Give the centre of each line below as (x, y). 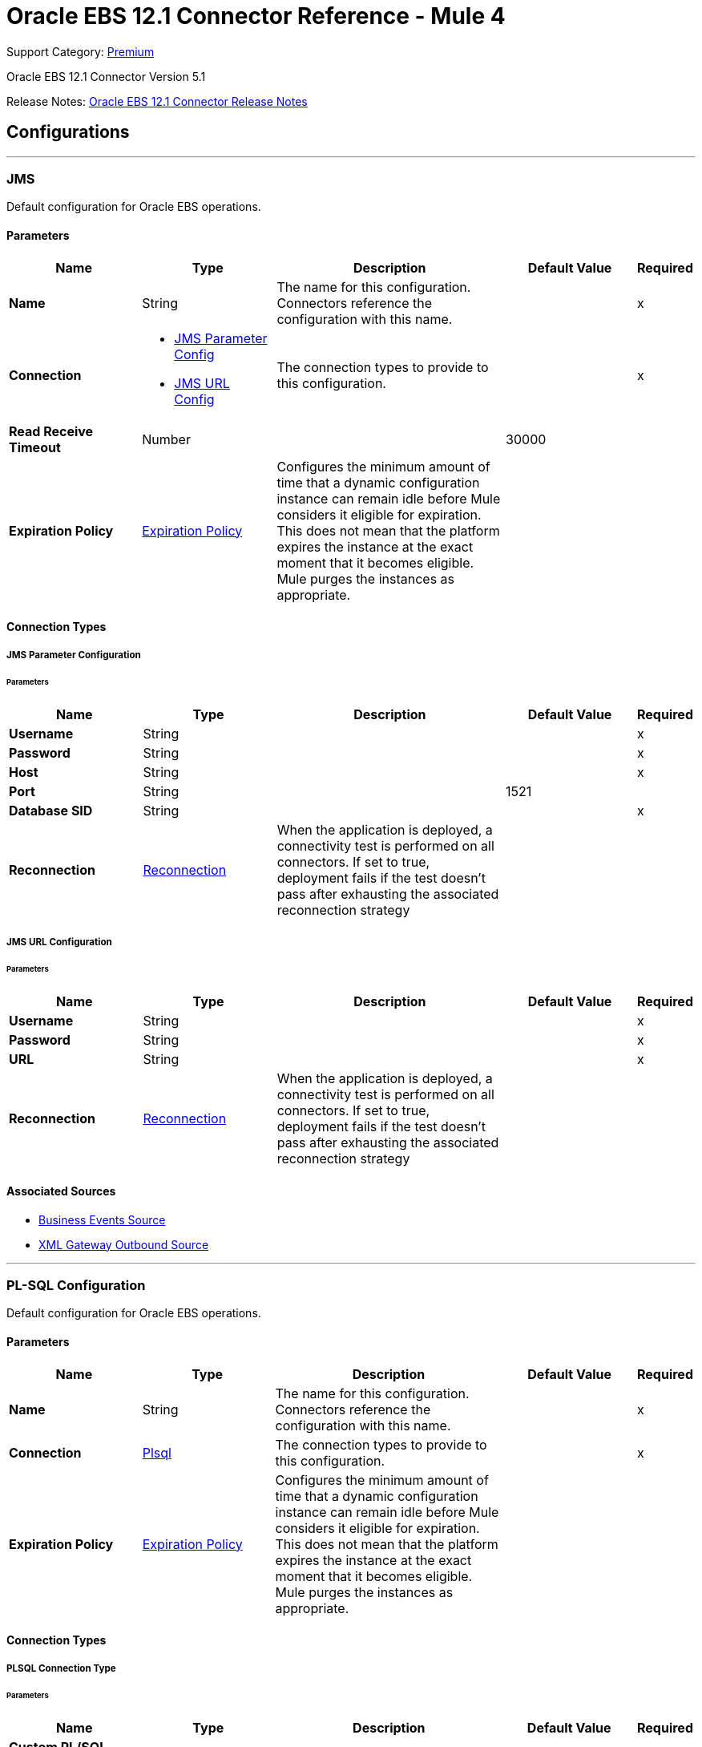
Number (166, 439)
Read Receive (51, 431)
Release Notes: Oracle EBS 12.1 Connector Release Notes (157, 101)
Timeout (35, 447)
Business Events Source (102, 1219)
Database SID (51, 811)
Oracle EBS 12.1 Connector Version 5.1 (106, 76)
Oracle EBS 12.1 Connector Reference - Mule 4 (256, 16)
